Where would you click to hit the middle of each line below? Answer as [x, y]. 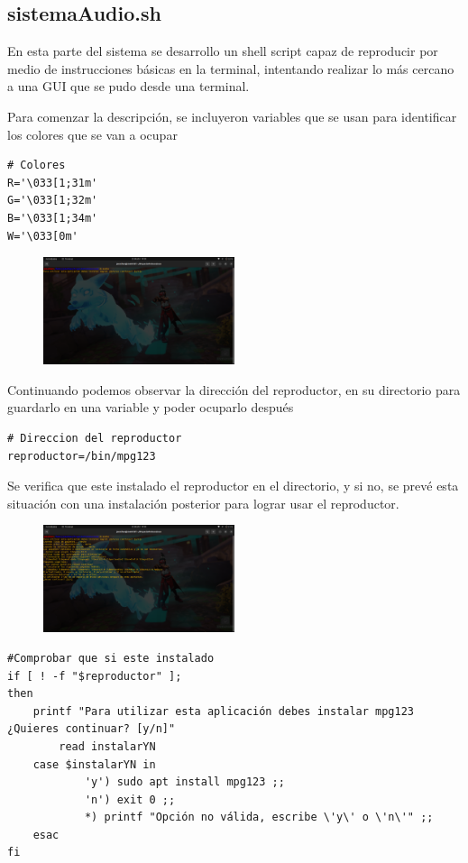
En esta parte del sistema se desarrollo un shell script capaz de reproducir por [223, 51]
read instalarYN [107, 746]
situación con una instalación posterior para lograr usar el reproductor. [203, 503]
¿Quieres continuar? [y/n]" [92, 729]
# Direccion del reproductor [95, 438]
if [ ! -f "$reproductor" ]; [95, 676]
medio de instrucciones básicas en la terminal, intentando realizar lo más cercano [231, 68]
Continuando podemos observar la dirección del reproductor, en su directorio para [234, 389]
